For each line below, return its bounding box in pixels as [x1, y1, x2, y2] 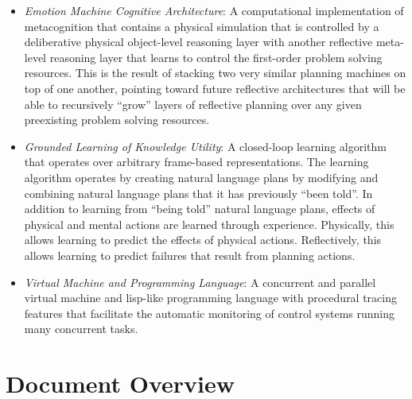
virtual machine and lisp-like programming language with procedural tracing [24, 289, 397, 306]
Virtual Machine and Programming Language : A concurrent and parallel [24, 273, 376, 290]
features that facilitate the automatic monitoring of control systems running [24, 304, 395, 321]
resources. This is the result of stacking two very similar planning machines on [24, 64, 406, 81]
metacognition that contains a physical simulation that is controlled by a [24, 17, 379, 34]
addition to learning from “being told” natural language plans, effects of [24, 200, 375, 217]
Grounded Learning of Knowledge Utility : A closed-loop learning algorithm [24, 138, 387, 154]
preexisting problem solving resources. [24, 111, 210, 128]
